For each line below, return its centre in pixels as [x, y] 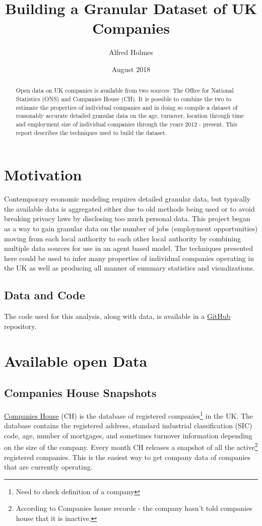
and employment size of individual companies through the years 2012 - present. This [126, 124]
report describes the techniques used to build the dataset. [91, 132]
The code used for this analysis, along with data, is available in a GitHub [117, 316]
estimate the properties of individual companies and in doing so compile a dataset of [127, 107]
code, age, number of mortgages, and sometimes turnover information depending [128, 435]
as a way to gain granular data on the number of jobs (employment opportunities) [131, 228]
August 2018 [131, 69]
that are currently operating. [48, 467]
